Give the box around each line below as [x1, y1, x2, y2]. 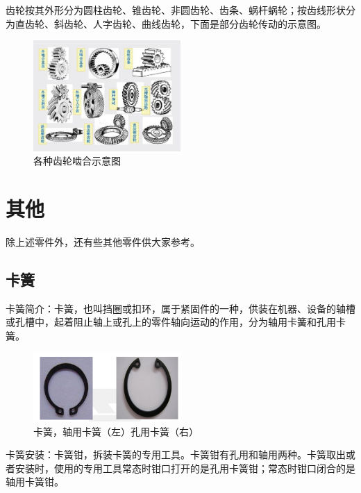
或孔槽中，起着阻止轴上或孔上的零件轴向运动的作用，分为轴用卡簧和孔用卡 [6, 315, 346, 329]
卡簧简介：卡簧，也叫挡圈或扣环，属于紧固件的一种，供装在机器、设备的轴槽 [6, 301, 355, 315]
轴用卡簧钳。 [6, 474, 64, 489]
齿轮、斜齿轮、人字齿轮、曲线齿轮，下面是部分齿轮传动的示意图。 [24, 16, 326, 31]
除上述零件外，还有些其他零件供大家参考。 [6, 234, 200, 249]
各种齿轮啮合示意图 [33, 153, 121, 168]
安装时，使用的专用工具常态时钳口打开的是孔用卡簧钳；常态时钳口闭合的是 [15, 460, 355, 475]
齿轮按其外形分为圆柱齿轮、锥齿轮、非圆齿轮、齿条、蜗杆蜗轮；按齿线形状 [6, 3, 346, 17]
